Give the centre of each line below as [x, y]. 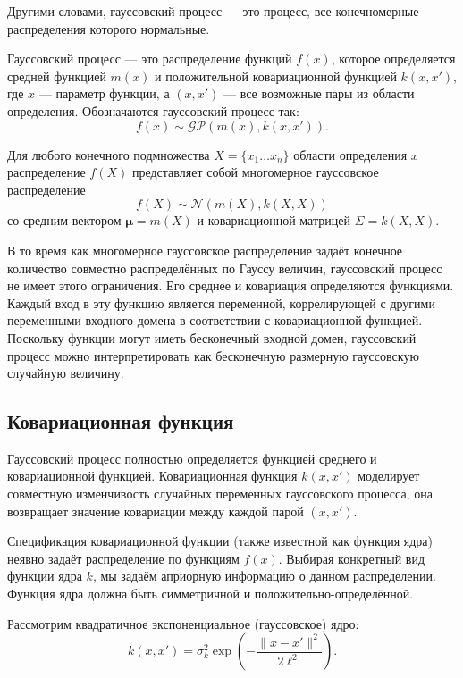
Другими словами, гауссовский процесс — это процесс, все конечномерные [213, 11]
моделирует [389, 476]
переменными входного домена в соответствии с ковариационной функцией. [215, 320]
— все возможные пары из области [319, 93]
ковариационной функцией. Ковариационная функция [152, 476]
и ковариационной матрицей [274, 220]
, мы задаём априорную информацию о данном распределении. [264, 576]
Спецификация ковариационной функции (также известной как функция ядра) [220, 541]
